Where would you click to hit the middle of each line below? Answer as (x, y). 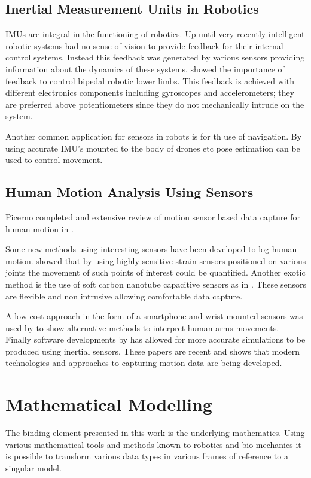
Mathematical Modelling (109, 404)
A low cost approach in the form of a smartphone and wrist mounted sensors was (154, 316)
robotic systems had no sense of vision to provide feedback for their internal (144, 45)
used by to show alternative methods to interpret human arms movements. (142, 327)
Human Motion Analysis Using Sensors (129, 192)
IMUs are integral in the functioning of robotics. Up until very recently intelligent (155, 34)
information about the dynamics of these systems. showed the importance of (145, 69)
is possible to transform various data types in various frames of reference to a (147, 456)
